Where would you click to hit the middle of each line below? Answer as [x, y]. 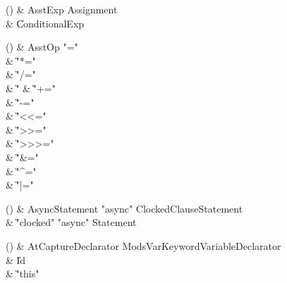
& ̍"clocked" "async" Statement [71, 222]
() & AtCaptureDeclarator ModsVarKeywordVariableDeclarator [143, 245]
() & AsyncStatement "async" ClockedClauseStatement [124, 208]
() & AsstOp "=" [42, 47]
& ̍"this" [23, 273]
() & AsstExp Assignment [62, 9]
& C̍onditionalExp [45, 23]
